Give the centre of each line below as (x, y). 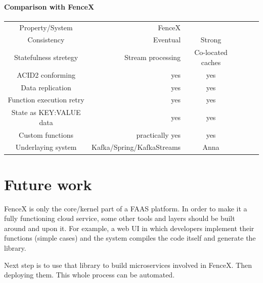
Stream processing (153, 57)
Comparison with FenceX (49, 6)
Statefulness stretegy (46, 57)
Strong (211, 40)
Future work (48, 184)
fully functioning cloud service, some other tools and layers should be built (120, 218)
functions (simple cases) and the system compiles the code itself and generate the (130, 238)
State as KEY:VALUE (46, 112)
